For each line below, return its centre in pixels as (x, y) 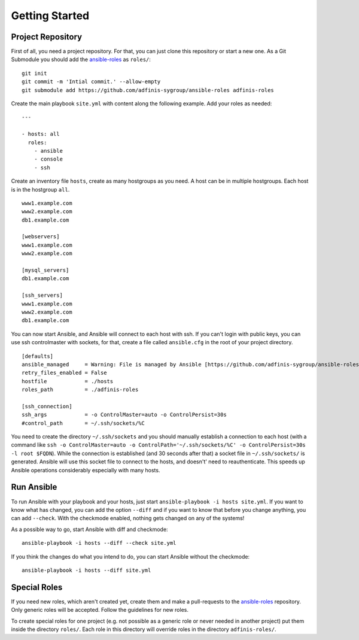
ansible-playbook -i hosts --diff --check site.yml (99, 543)
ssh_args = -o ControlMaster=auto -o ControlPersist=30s (124, 415)
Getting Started (50, 16)
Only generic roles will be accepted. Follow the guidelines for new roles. (100, 610)
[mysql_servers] (45, 270)
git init (34, 73)
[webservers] (41, 237)
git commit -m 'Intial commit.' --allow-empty (91, 82)
